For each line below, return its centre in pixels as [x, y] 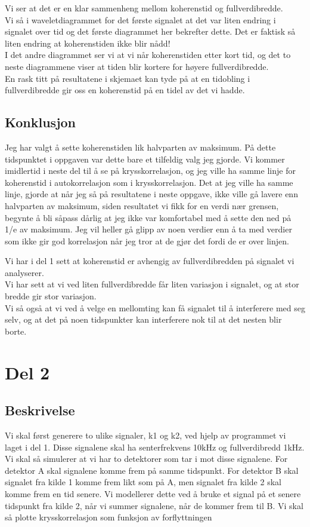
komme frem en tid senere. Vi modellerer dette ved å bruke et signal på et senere [153, 494]
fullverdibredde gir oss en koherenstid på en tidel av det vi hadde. [125, 90]
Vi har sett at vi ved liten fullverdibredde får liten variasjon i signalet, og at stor [152, 284]
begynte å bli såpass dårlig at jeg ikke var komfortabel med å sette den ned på [148, 217]
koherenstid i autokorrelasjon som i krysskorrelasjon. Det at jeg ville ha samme [149, 182]
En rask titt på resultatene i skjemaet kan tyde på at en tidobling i [128, 78]
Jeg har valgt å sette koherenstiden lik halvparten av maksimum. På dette [140, 147]
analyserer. [24, 272]
